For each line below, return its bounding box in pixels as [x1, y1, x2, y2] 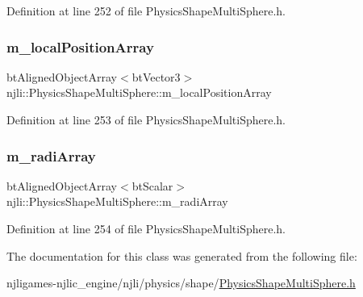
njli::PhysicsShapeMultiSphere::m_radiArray [6, 193, 228, 210]
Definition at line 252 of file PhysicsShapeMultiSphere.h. [6, 2, 286, 19]
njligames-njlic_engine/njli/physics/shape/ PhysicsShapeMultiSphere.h [6, 274, 356, 291]
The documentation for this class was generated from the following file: [6, 247, 357, 264]
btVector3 [131, 68, 181, 85]
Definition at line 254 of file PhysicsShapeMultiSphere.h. [6, 220, 286, 236]
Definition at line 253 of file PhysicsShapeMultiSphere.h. [6, 111, 286, 128]
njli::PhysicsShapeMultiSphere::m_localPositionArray [6, 84, 272, 101]
